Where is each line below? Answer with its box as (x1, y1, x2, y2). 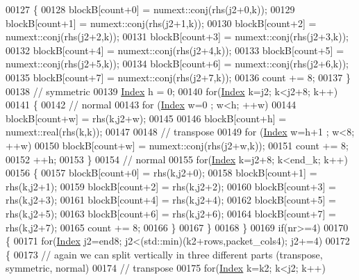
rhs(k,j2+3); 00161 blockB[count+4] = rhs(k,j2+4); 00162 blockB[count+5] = (6, 192, 336, 207)
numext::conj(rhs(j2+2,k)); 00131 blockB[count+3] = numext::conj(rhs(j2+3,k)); (6, 29, 349, 44)
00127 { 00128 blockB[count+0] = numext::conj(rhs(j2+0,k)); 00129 (6, 2, 295, 16)
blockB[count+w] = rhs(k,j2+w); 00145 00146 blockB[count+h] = (6, 110, 287, 125)
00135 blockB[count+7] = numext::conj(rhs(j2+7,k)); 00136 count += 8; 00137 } (6, 69, 351, 84)
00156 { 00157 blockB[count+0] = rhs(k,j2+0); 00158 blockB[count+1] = (6, 165, 317, 180)
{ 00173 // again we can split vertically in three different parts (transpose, (6, 247, 323, 261)
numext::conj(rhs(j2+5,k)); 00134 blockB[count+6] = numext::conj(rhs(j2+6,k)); (6, 56, 349, 71)
